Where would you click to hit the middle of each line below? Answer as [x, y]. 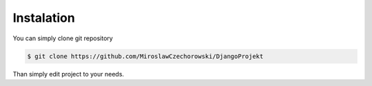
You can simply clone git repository [63, 38]
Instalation [44, 18]
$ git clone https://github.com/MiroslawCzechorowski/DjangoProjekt [145, 56]
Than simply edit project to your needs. [68, 74]
